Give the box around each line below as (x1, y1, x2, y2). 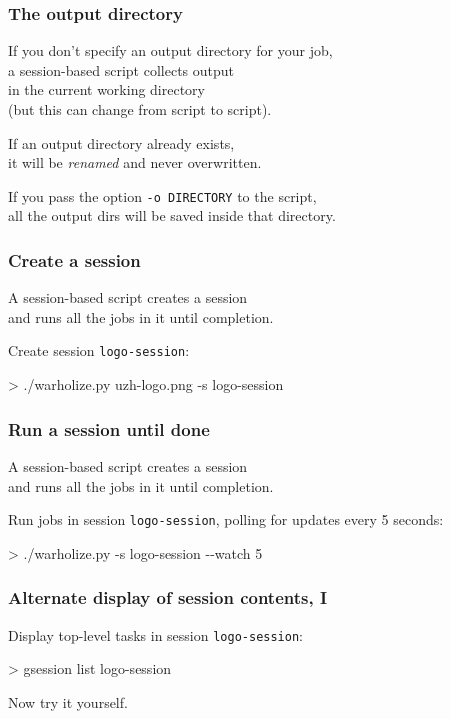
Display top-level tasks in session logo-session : (8, 624, 303, 645)
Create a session (8, 247, 141, 272)
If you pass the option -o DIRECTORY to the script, (8, 185, 317, 206)
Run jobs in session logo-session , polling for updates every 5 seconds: (8, 509, 444, 530)
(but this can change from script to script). (8, 99, 272, 119)
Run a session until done (8, 416, 210, 441)
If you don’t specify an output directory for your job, (8, 40, 333, 61)
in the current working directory (8, 79, 205, 100)
